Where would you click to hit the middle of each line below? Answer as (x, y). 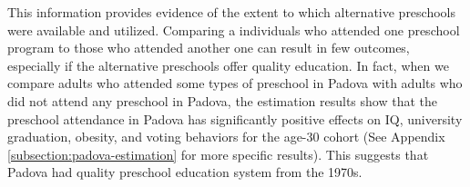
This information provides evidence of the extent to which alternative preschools (232, 12)
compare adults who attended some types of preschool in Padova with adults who (235, 83)
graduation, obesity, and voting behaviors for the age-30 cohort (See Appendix (226, 137)
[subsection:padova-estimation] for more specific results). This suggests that (218, 154)
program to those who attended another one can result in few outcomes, (209, 48)
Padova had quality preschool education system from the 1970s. (185, 172)
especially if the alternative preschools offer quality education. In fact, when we (228, 65)
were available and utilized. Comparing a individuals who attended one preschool (234, 30)
